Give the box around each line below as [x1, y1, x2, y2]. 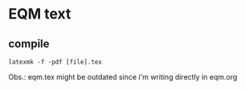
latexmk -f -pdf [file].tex [8, 58, 103, 66]
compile [8, 37, 50, 51]
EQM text [8, 5, 71, 23]
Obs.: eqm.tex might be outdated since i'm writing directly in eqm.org [8, 72, 238, 81]
